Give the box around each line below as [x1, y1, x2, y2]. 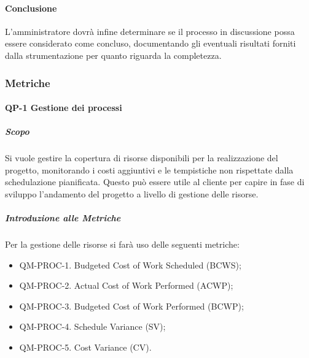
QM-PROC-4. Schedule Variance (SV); [19, 320, 166, 333]
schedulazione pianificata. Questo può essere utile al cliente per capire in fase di [5, 175, 305, 188]
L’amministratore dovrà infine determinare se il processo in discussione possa [5, 25, 295, 37]
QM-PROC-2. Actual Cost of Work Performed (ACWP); [19, 279, 233, 292]
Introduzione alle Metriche [5, 211, 121, 224]
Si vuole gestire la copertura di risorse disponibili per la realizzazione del [5, 151, 278, 164]
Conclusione [5, 1, 57, 14]
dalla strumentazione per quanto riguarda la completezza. [5, 48, 222, 61]
